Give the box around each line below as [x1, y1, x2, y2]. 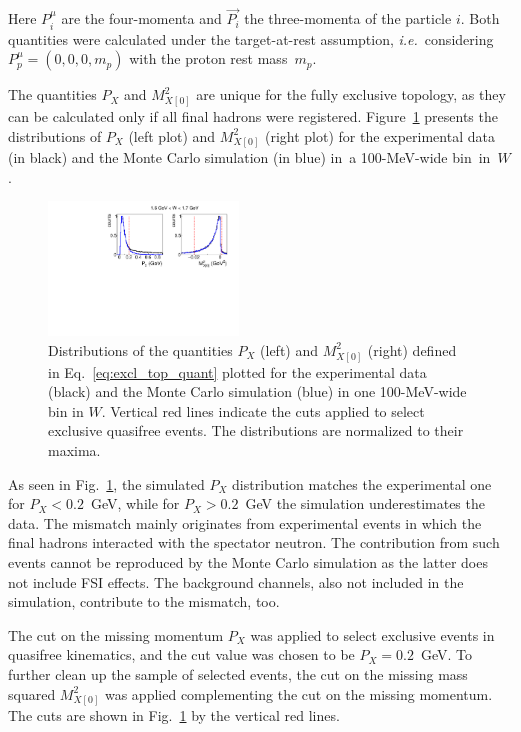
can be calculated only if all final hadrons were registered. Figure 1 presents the [8, 105, 498, 126]
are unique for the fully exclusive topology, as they [196, 84, 506, 105]
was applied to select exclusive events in [250, 624, 495, 645]
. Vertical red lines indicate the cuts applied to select [101, 400, 425, 421]
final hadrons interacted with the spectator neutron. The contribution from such [8, 532, 500, 553]
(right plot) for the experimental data [264, 125, 495, 146]
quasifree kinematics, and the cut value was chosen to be [8, 644, 355, 665]
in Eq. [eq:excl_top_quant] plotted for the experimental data [48, 361, 427, 382]
